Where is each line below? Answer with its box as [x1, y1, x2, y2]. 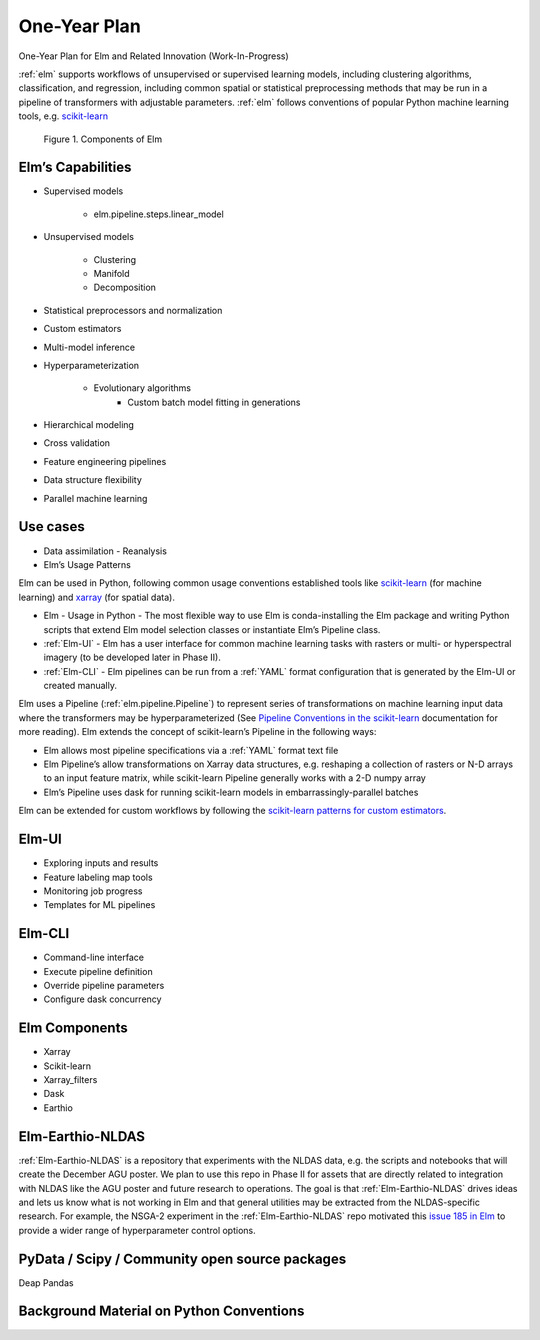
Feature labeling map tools [43, 871, 154, 883]
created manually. [43, 680, 117, 692]
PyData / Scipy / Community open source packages [18, 1250, 347, 1267]
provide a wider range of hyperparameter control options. [18, 1224, 256, 1236]
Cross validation [43, 437, 110, 449]
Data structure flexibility [43, 474, 142, 486]
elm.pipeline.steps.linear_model [93, 208, 224, 220]
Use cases [18, 518, 85, 535]
